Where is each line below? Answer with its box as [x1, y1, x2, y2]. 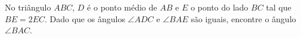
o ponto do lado [190, 1, 249, 13]
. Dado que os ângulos [45, 12, 125, 25]
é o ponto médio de [87, 1, 157, 13]
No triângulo [5, 1, 51, 13]
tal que [266, 1, 291, 13]
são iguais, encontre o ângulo [191, 12, 296, 25]
